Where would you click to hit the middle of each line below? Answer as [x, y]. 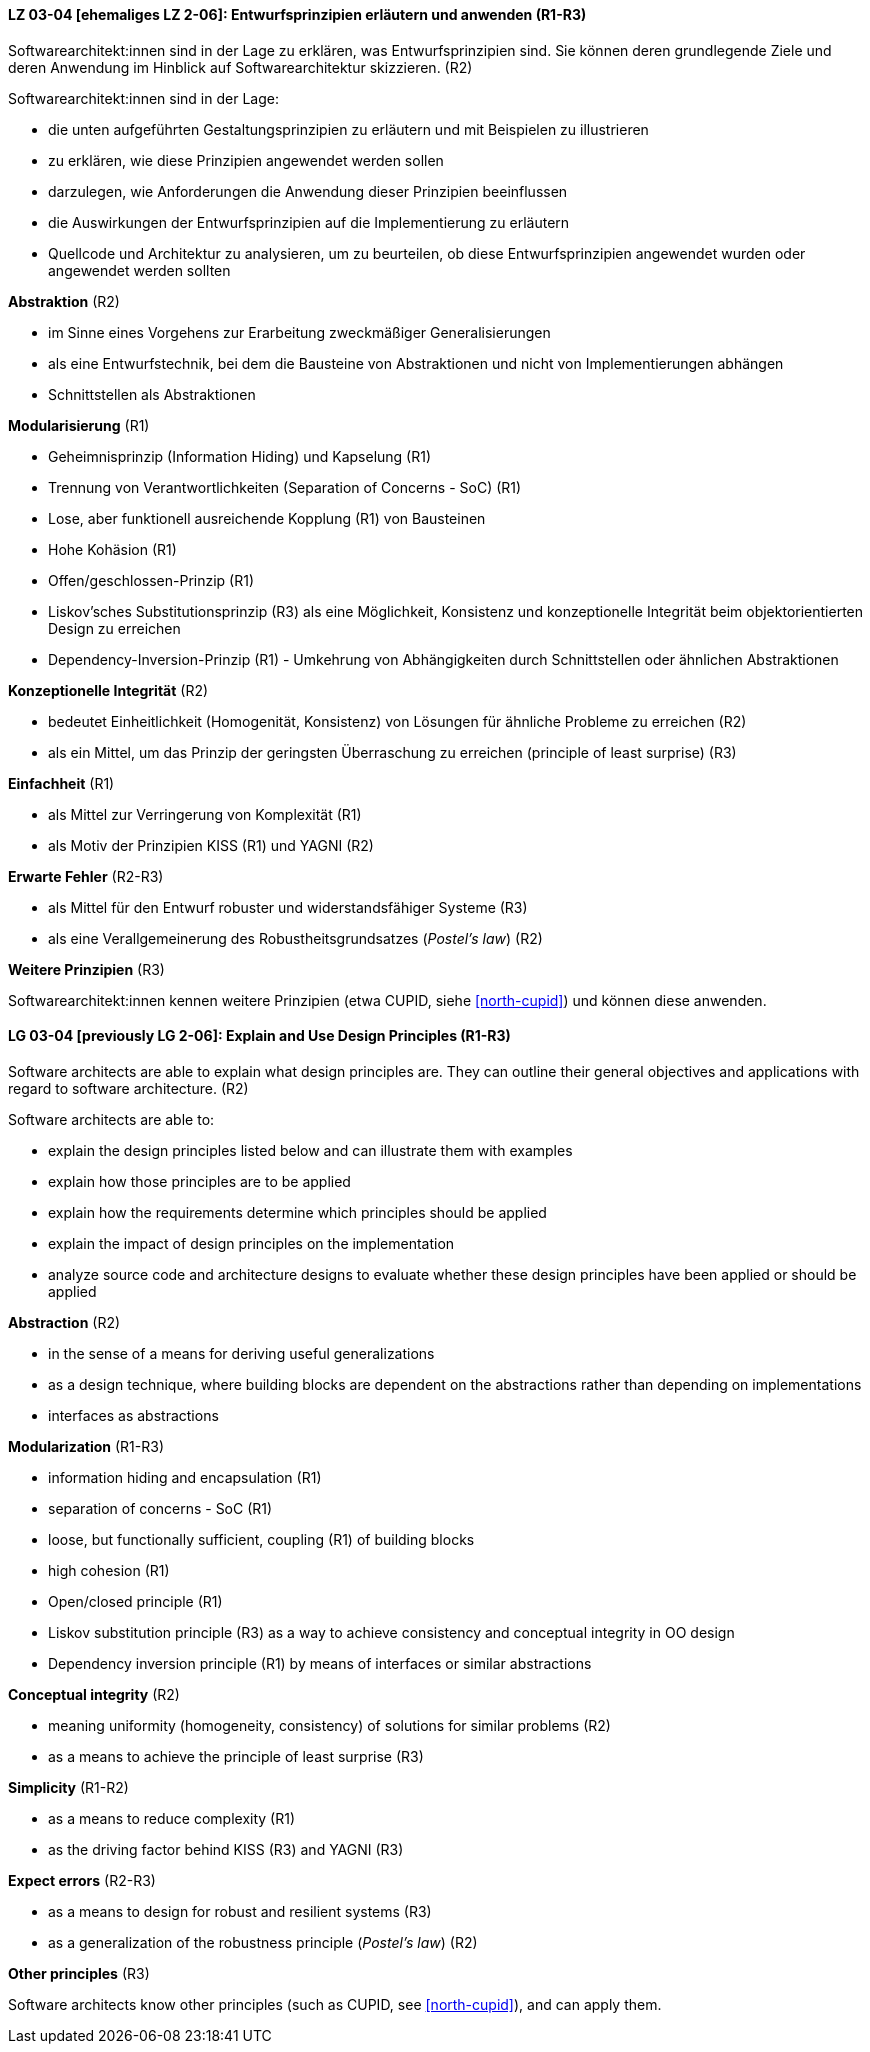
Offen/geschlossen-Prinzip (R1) [151, 580]
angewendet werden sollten [139, 270]
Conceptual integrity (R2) [94, 1694]
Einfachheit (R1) [61, 783]
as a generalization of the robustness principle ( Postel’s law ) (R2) [263, 1942]
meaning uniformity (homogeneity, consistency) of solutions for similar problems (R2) [329, 1725]
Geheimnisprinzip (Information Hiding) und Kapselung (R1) [240, 456]
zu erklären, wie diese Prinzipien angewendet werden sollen [246, 160]
